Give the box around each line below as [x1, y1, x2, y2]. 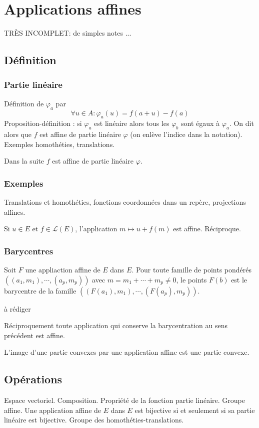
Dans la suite [4, 156, 44, 166]
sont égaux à [180, 118, 220, 128]
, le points [176, 274, 207, 284]
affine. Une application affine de [4, 404, 101, 415]
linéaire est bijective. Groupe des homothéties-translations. [4, 414, 184, 425]
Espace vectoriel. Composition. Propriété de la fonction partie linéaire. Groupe [4, 395, 245, 405]
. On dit [229, 118, 254, 128]
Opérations [4, 371, 62, 387]
